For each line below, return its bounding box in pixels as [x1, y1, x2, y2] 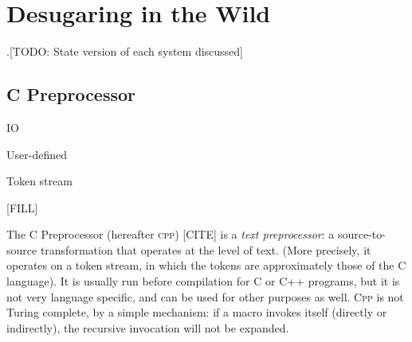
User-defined [6, 146, 67, 162]
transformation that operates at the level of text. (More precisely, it [40, 241, 371, 258]
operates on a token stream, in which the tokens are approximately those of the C [6, 257, 406, 274]
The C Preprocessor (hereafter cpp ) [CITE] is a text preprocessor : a [6, 226, 335, 243]
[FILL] [6, 199, 38, 216]
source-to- [337, 226, 386, 243]
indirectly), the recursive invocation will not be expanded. [6, 319, 289, 336]
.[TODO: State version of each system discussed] [6, 43, 243, 60]
